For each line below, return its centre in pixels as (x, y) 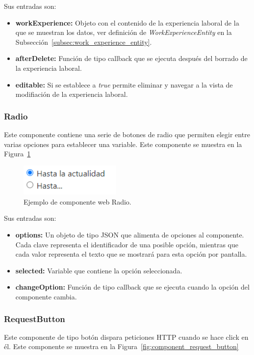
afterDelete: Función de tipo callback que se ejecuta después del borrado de (131, 58)
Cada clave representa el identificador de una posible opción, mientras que (127, 244)
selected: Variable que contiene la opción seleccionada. (99, 270)
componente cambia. (46, 296)
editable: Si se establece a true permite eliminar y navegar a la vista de (124, 84)
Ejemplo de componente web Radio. (77, 201)
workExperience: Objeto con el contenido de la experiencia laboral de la (127, 22)
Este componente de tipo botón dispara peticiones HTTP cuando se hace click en (126, 337)
